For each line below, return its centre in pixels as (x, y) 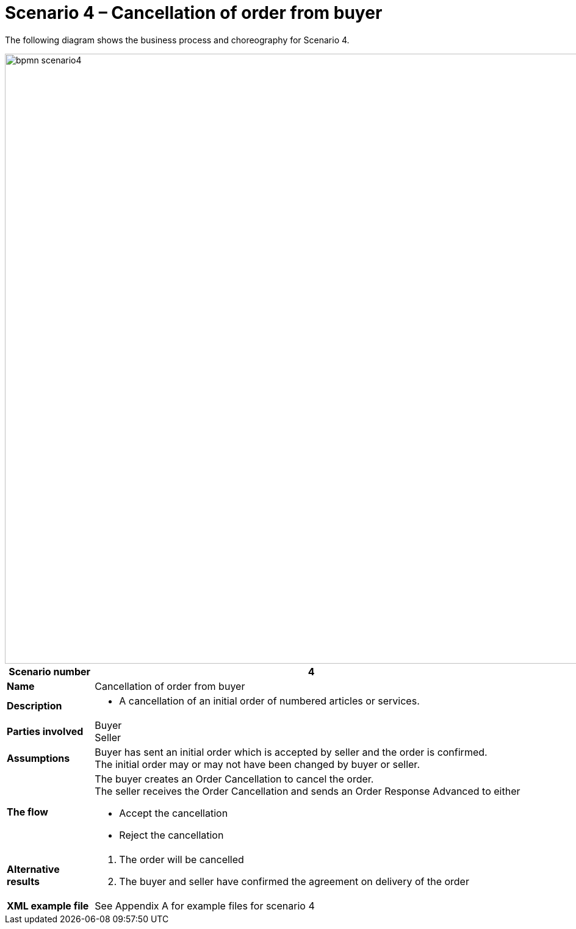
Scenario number (50, 671)
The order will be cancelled (182, 859)
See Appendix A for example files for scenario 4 (205, 906)
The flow (27, 812)
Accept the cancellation (174, 813)
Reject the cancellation (171, 835)
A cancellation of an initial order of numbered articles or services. (269, 701)
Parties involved (45, 731)
